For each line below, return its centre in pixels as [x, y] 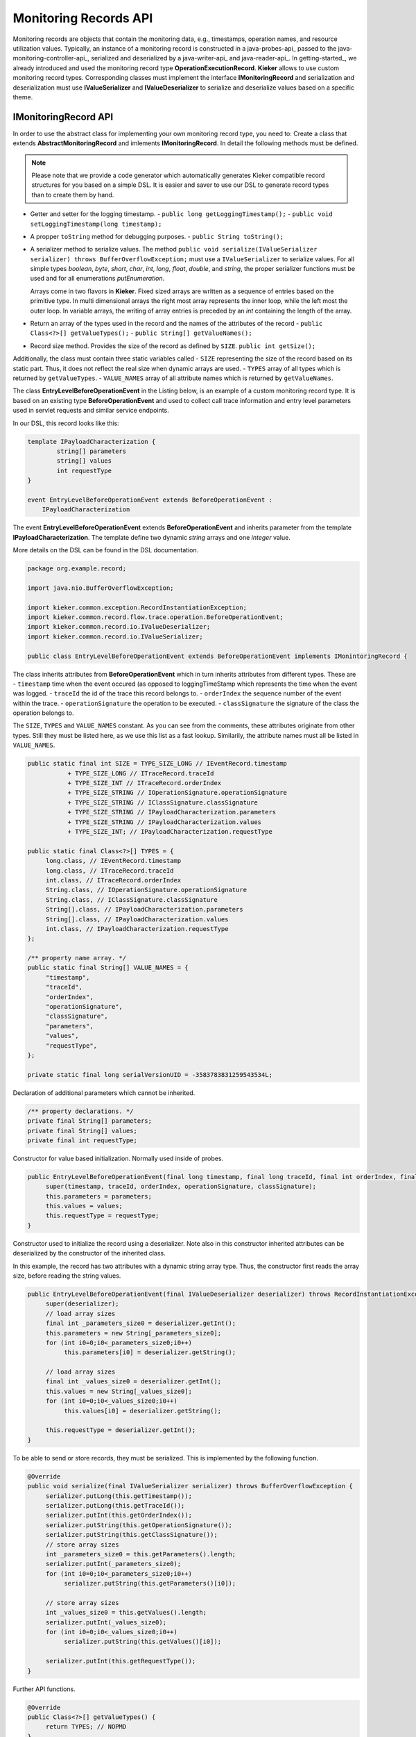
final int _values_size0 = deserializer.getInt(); [133, 1382]
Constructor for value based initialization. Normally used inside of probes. [118, 1158]
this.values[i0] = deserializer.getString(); [142, 1411]
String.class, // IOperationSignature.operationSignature [146, 890]
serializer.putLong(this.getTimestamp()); [119, 1496]
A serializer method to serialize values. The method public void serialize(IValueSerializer [174, 249]
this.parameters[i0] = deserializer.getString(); [150, 1352]
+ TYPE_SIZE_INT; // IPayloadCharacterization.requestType [170, 831]
